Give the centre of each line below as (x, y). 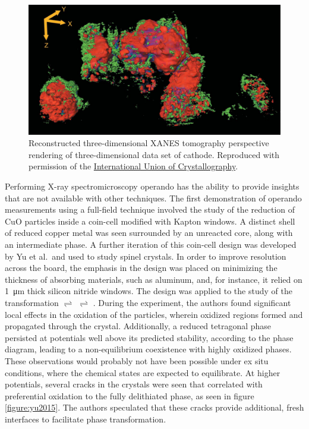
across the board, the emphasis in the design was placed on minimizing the (141, 268)
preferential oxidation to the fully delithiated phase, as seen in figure (130, 395)
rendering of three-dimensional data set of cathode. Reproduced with (154, 154)
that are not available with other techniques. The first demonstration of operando (153, 198)
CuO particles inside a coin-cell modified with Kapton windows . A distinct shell (150, 221)
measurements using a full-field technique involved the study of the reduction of (150, 209)
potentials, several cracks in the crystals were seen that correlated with (134, 384)
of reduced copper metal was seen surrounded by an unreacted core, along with (149, 233)
